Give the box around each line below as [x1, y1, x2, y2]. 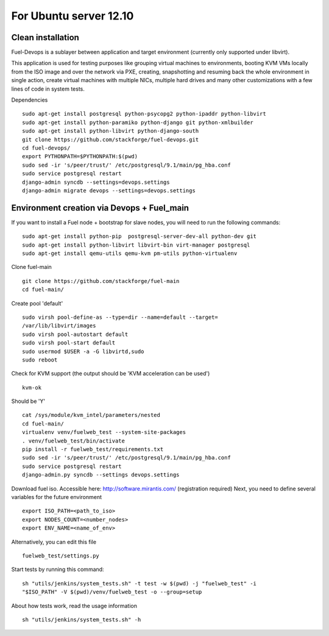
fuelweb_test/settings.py [22, 552, 100, 559]
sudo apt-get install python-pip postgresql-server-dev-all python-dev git [22, 233, 257, 240]
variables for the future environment [11, 493, 102, 500]
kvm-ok [22, 384, 42, 391]
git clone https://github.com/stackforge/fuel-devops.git [22, 136, 199, 143]
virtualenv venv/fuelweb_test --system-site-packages [22, 429, 186, 436]
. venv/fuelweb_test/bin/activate [22, 437, 125, 444]
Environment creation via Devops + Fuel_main [11, 203, 189, 213]
